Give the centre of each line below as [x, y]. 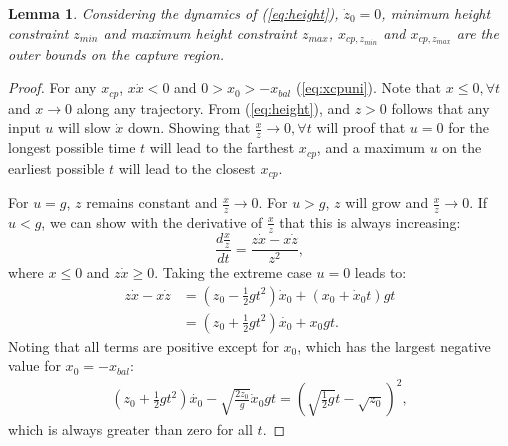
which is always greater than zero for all [130, 429]
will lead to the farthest [222, 147]
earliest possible [56, 167]
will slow [84, 127]
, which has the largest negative [394, 345]
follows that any [440, 107]
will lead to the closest [187, 167]
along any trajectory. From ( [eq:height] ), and [213, 107]
